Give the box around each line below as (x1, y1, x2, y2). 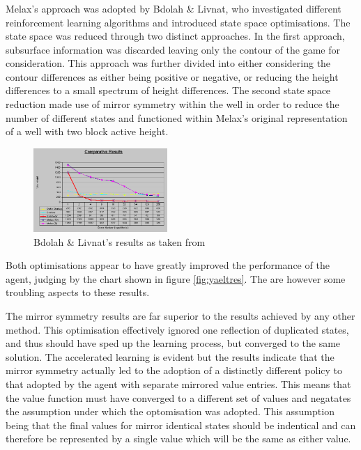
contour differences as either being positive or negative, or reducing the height (6, 69, 339, 84)
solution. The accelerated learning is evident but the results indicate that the (6, 349, 335, 364)
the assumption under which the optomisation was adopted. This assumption (6, 404, 335, 419)
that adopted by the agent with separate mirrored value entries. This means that (6, 377, 351, 391)
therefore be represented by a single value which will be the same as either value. (6, 431, 351, 446)
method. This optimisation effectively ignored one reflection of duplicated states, (6, 322, 349, 336)
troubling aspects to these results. (6, 285, 150, 300)
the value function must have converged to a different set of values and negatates (6, 390, 351, 405)
